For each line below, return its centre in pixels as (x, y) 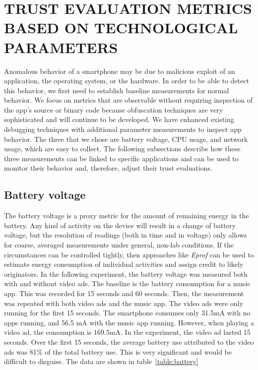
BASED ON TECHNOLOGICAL (121, 28)
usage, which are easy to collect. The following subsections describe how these (122, 149)
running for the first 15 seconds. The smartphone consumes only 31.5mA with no (127, 313)
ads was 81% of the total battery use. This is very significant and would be (118, 351)
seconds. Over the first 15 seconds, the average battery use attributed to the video (129, 341)
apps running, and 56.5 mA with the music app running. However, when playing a (129, 322)
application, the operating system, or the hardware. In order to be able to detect (127, 81)
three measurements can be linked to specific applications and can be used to (121, 158)
